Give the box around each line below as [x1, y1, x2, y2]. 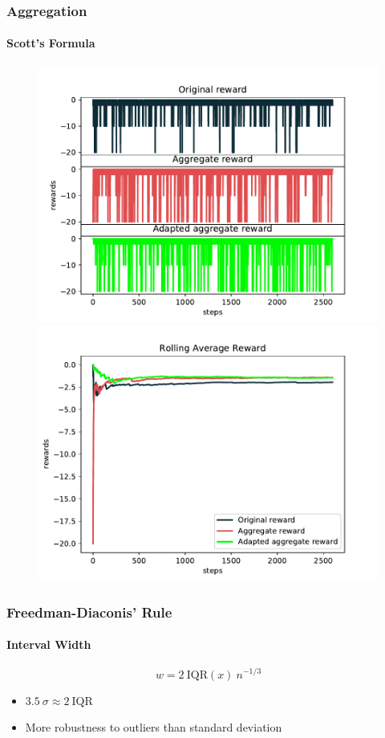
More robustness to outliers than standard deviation [25, 719, 282, 736]
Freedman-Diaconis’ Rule [6, 601, 172, 622]
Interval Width [6, 636, 91, 653]
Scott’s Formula [6, 35, 95, 51]
